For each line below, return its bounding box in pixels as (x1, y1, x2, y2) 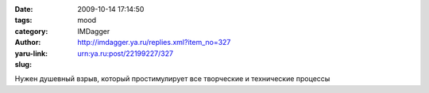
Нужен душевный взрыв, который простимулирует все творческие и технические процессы (14, 74, 330, 84)
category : (14, 26, 48, 35)
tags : (14, 16, 33, 25)
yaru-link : (14, 48, 48, 58)
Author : (14, 38, 41, 47)
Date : (14, 5, 33, 13)
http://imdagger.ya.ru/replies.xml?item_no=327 (77, 38, 231, 47)
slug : (14, 59, 32, 69)
